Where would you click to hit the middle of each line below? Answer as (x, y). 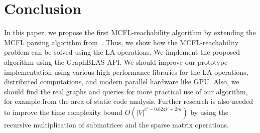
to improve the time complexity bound (63, 112)
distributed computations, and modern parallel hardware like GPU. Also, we (122, 82)
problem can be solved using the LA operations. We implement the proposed (122, 52)
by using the (209, 112)
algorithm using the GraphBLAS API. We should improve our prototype (116, 61)
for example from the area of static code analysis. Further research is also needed (128, 101)
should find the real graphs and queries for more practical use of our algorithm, (126, 91)
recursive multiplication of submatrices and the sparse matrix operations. (116, 124)
